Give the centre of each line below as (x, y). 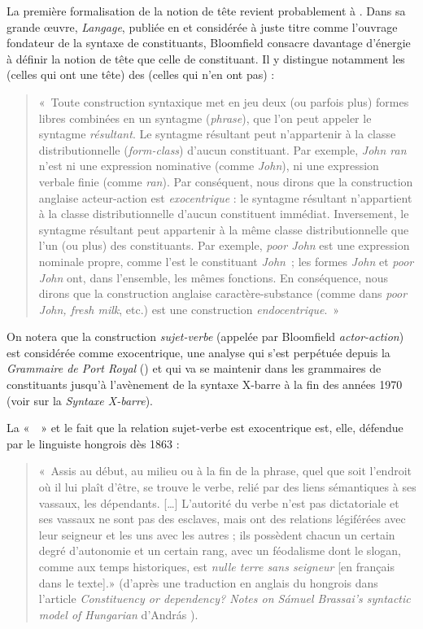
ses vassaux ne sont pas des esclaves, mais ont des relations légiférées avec (222, 519)
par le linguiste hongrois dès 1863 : (93, 443)
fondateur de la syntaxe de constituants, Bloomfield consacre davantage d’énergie (209, 43)
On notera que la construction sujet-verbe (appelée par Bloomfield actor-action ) (205, 336)
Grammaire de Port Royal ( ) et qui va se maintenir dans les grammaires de (194, 368)
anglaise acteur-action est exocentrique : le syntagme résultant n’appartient (225, 197)
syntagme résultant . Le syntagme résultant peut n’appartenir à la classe (217, 134)
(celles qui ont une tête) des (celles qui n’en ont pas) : (141, 74)
